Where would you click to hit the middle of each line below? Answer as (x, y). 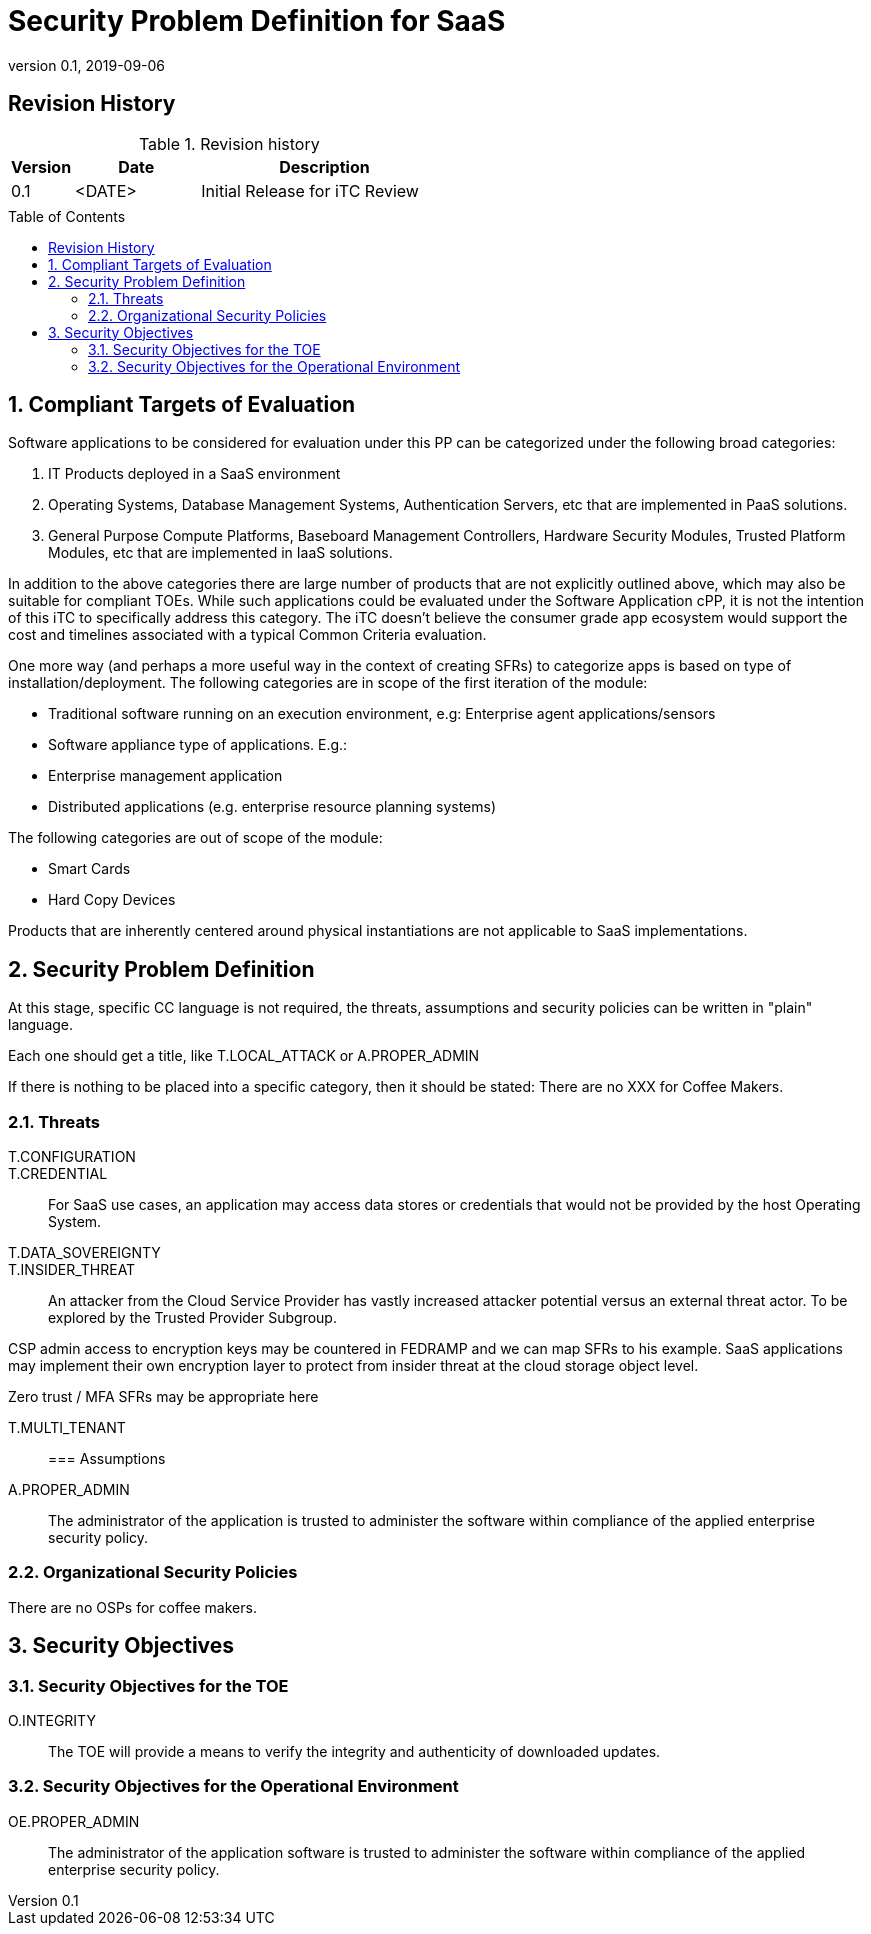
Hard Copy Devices (112, 900)
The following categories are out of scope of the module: (195, 838)
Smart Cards (89, 869)
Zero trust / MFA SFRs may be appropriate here (163, 1397)
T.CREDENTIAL (58, 1174)
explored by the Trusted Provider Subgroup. (192, 1318)
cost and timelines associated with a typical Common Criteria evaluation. (247, 635)
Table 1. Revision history (229, 143)
